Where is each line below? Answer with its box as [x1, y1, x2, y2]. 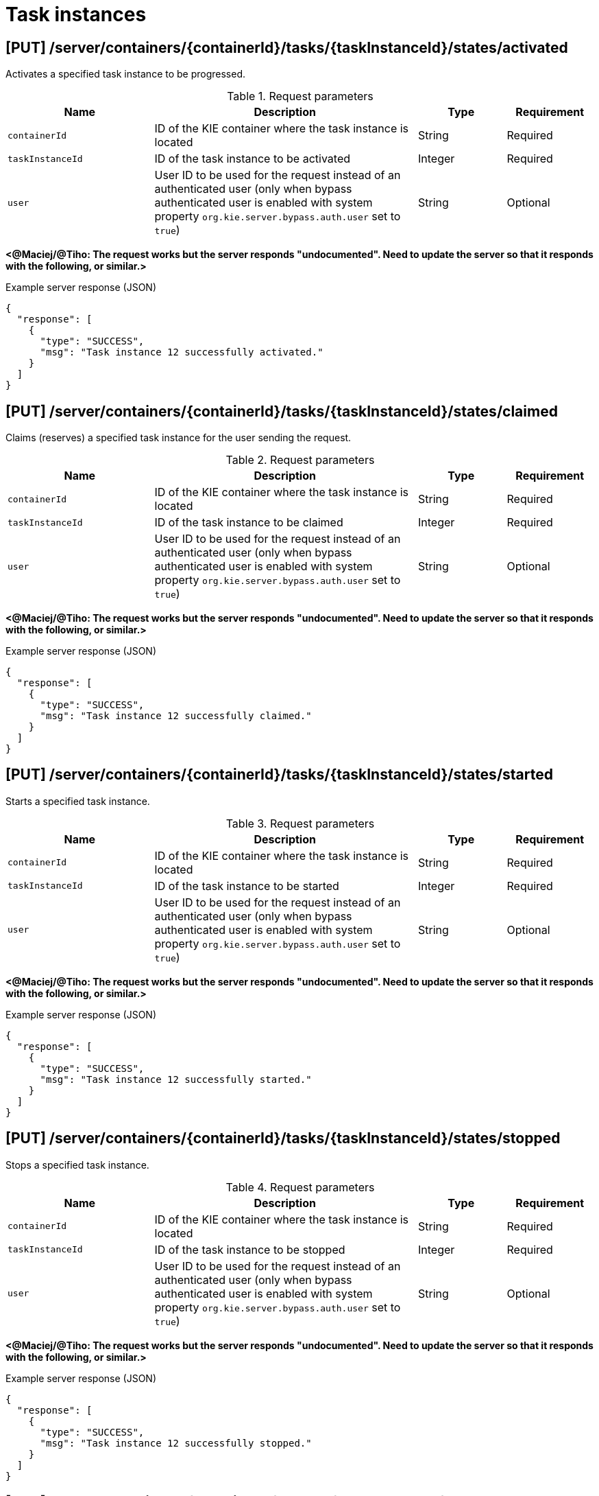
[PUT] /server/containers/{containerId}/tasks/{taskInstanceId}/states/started [5, 766, 553, 784]
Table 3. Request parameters [225, 816, 375, 830]
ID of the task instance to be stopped [154, 1242, 345, 1257]
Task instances [5, 3, 147, 26]
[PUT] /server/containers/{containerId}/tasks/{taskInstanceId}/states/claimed [5, 402, 558, 420]
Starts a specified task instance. [5, 795, 150, 807]
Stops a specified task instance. [5, 1158, 149, 1171]
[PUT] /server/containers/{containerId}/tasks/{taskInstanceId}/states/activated [5, 38, 568, 56]
